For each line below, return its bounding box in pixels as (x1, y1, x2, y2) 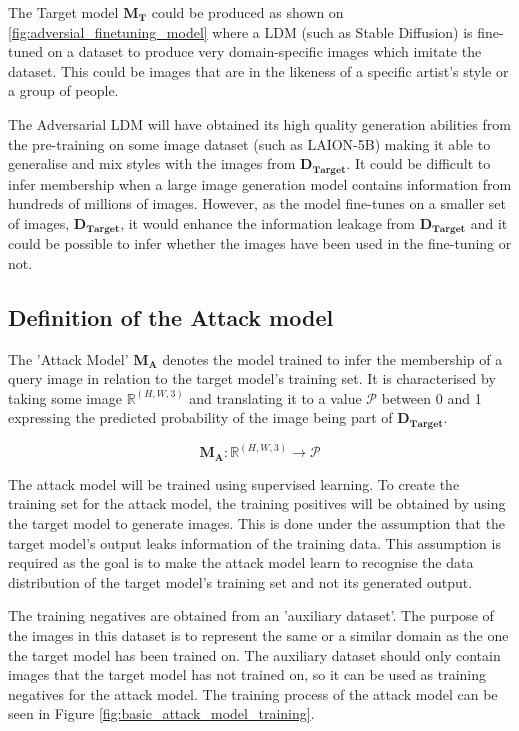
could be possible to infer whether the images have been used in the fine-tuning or (8, 233, 512, 254)
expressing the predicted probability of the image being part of (8, 407, 393, 428)
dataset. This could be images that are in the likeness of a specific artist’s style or (8, 60, 509, 81)
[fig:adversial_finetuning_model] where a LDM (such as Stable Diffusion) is (8, 21, 473, 42)
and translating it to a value (189, 387, 362, 408)
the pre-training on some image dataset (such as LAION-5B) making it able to (8, 133, 491, 154)
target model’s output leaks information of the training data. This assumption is (8, 532, 501, 553)
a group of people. (8, 80, 119, 101)
